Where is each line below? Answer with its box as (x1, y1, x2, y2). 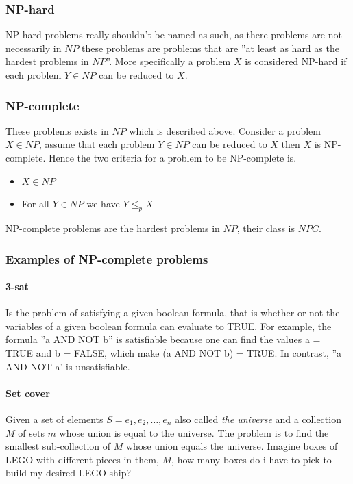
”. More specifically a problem (106, 54, 231, 68)
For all (21, 196, 49, 211)
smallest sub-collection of (5, 439, 111, 453)
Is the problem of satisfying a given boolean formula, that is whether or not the (5, 305, 340, 320)
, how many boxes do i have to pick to (171, 452, 332, 466)
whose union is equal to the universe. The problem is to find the (59, 425, 329, 440)
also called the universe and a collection (175, 411, 341, 426)
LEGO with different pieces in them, (5, 452, 159, 466)
